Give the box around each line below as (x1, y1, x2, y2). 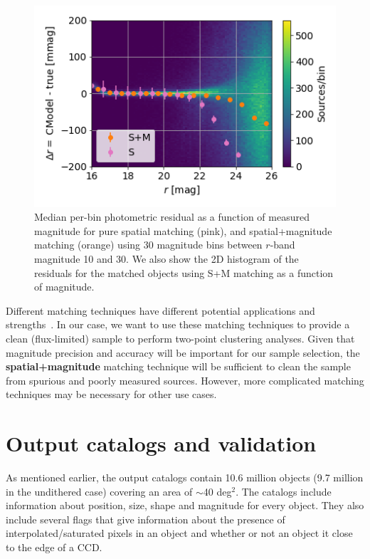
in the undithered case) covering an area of (6, 484, 193, 498)
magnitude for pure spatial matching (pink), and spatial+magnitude (34, 223, 332, 238)
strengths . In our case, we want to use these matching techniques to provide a (6, 317, 350, 332)
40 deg (203, 484, 232, 498)
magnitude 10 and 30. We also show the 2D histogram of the (34, 251, 299, 266)
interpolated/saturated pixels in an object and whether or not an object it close (6, 526, 353, 540)
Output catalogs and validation (6, 429, 317, 458)
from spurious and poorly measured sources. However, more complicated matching (6, 372, 364, 387)
